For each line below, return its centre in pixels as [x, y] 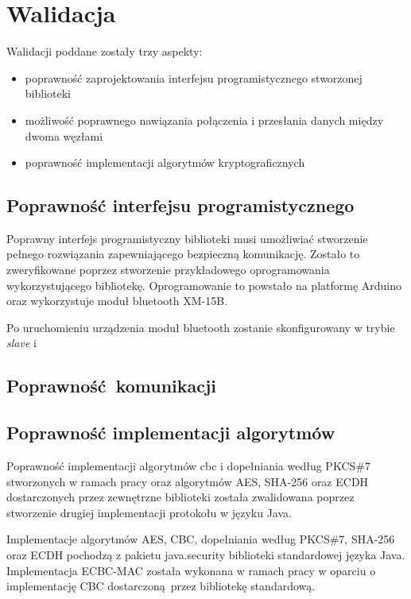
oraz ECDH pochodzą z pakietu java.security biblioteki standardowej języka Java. [206, 555]
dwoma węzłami [64, 135]
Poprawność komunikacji [112, 386]
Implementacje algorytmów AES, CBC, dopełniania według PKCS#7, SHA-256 [201, 539]
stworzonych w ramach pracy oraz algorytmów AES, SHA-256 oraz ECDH [188, 481]
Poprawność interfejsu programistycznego [180, 205]
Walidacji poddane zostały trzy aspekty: [105, 51]
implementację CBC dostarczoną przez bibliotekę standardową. [161, 586]
